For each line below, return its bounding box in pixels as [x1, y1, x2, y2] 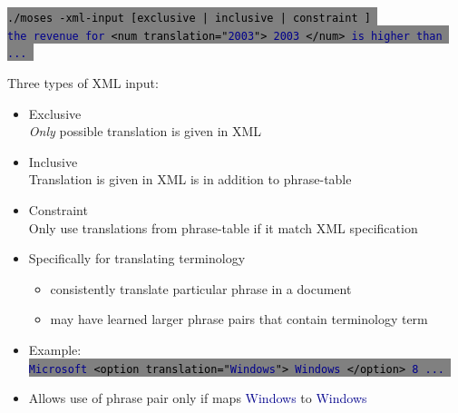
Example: [28, 339, 82, 359]
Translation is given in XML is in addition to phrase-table [28, 170, 352, 189]
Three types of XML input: [7, 73, 159, 92]
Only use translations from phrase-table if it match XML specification [28, 218, 418, 237]
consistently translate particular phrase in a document [50, 279, 352, 298]
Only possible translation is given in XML [28, 122, 262, 141]
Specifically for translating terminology [28, 249, 246, 268]
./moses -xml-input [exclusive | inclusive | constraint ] [7, 12, 371, 25]
